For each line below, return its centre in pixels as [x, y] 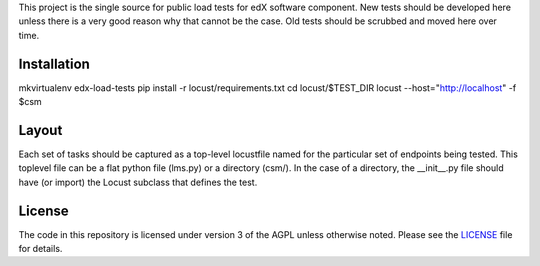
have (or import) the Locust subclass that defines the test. [138, 182]
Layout [40, 130]
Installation [54, 63]
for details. [40, 249]
